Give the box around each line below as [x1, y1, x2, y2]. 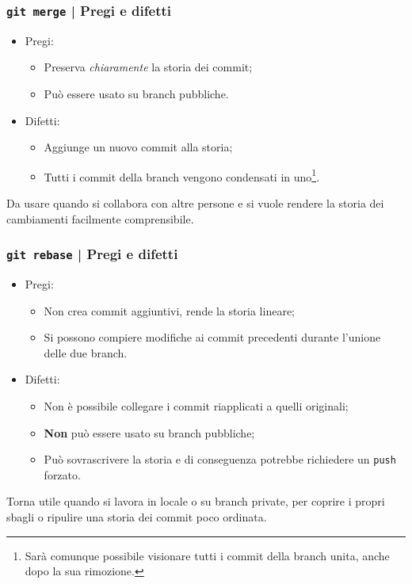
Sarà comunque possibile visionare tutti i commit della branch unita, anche [25, 547, 390, 563]
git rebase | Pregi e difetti [6, 244, 178, 264]
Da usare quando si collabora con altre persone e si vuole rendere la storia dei [6, 195, 384, 211]
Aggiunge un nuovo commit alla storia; [44, 139, 233, 155]
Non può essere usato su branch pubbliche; [44, 424, 255, 441]
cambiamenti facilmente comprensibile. [6, 210, 194, 227]
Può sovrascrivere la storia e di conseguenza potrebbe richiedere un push [44, 451, 396, 468]
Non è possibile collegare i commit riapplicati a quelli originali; [44, 397, 349, 414]
